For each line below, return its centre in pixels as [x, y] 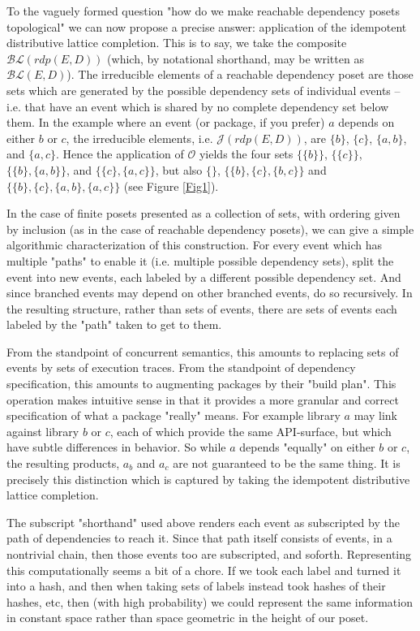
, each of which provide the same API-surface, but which [251, 431]
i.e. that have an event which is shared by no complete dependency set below [198, 106]
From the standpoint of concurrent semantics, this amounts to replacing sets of [203, 351]
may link [375, 415]
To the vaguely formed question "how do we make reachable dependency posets [203, 11]
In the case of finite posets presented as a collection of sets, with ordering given [204, 213]
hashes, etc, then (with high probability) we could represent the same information [210, 601]
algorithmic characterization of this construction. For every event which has [195, 245]
